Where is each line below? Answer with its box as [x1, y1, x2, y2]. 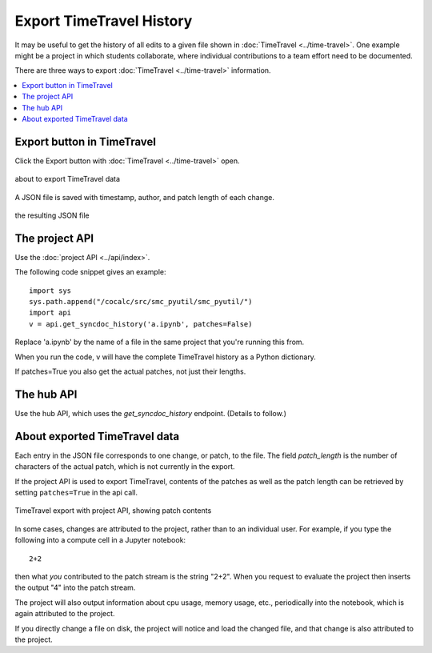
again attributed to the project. [14, 609, 115, 619]
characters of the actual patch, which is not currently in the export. [14, 462, 235, 471]
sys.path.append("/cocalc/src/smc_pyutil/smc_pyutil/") [29, 297, 253, 306]
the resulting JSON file [14, 210, 90, 220]
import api [29, 308, 72, 318]
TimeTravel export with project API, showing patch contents [14, 506, 212, 515]
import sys [29, 286, 72, 295]
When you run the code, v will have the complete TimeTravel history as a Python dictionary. [14, 352, 316, 362]
